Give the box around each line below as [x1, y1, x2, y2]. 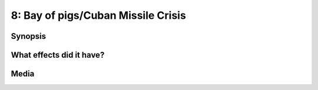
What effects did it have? [11, 50, 105, 60]
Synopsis [11, 31, 47, 41]
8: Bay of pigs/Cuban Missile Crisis [11, 9, 187, 22]
